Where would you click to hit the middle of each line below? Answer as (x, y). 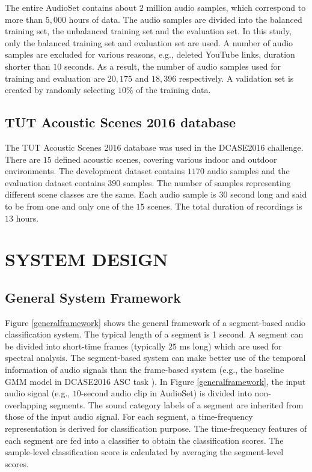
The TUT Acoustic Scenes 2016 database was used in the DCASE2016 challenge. (154, 147)
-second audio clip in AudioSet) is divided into (166, 393)
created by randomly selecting (60, 90)
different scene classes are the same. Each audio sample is (111, 194)
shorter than (28, 66)
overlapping (26, 404)
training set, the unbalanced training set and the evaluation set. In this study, (148, 31)
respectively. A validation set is (236, 78)
